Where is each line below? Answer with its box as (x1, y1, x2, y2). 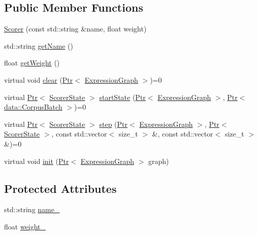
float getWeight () (4, 57, 60, 68)
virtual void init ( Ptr (4, 155, 69, 166)
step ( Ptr (99, 118, 127, 129)
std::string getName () (4, 40, 73, 51)
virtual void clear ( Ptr (4, 74, 73, 85)
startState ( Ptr (99, 91, 146, 102)
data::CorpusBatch (4, 102, 62, 112)
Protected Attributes (4, 180, 117, 196)
